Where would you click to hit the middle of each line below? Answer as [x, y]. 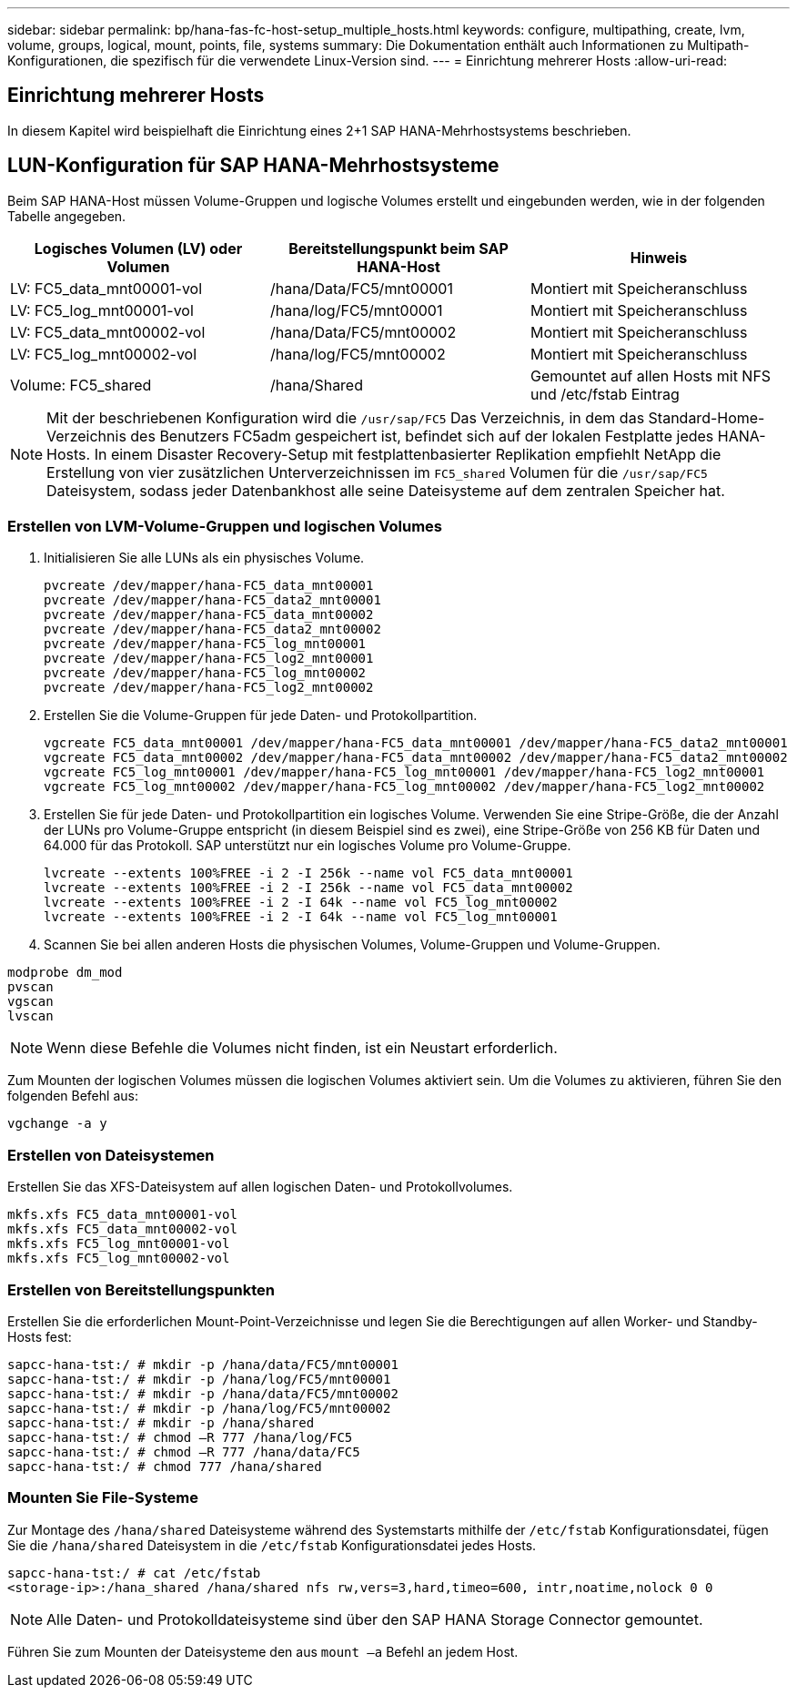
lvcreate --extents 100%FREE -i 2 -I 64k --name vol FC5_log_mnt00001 [301, 917]
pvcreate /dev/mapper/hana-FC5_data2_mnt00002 [212, 629]
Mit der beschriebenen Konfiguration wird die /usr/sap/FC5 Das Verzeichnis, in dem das [346, 417]
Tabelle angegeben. [67, 216]
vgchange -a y [57, 1124]
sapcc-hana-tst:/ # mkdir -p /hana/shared [161, 1422]
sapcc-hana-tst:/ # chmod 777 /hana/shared [165, 1466]
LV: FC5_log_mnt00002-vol [104, 354]
